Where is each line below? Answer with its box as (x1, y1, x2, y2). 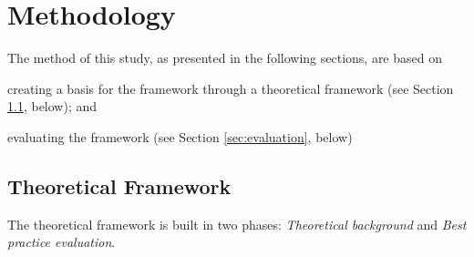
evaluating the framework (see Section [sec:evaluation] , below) (7, 127, 353, 146)
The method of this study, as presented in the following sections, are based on (7, 48, 442, 67)
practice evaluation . (7, 232, 116, 252)
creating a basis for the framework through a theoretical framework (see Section (7, 78, 454, 98)
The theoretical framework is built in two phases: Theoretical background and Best (7, 214, 467, 233)
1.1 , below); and (7, 97, 98, 116)
